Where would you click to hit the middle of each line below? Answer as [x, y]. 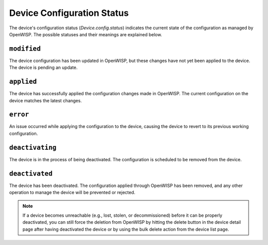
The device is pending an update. [43, 67]
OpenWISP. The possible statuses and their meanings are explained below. [86, 34]
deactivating [33, 147]
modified [25, 49]
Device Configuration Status [69, 13]
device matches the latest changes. [45, 100]
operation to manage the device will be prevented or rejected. [72, 192]
